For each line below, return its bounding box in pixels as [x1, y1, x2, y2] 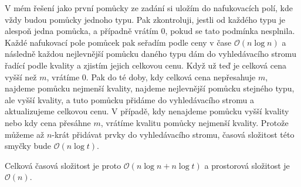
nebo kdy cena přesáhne [5, 116, 91, 128]
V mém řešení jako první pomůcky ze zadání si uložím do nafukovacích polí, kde [5, 2, 293, 13]
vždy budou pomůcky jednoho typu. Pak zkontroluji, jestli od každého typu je [5, 13, 285, 25]
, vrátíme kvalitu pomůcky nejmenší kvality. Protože [100, 116, 289, 128]
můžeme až [5, 128, 45, 140]
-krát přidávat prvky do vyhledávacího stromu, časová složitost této [52, 128, 295, 140]
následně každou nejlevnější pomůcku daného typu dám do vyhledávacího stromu [5, 47, 296, 60]
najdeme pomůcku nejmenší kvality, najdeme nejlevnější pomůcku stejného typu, [5, 82, 295, 94]
